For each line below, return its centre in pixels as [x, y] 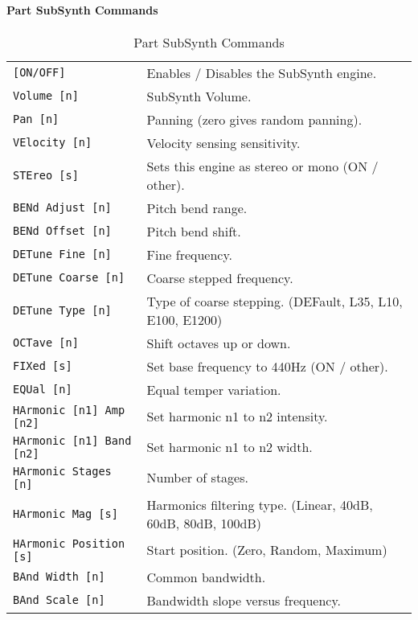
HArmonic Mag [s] [66, 513]
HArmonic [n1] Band [72, 440]
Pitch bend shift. [194, 231]
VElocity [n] [53, 143]
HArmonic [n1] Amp [69, 410]
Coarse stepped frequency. [220, 277]
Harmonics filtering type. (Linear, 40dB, [260, 504]
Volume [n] [46, 96]
